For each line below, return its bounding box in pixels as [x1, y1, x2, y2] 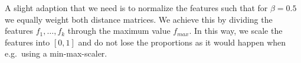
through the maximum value [67, 24, 171, 37]
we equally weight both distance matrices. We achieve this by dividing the [5, 13, 273, 25]
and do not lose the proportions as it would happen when [78, 36, 286, 48]
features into [5, 36, 50, 48]
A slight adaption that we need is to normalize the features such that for [5, 2, 268, 13]
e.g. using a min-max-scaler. [5, 47, 107, 60]
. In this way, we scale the [189, 24, 283, 37]
